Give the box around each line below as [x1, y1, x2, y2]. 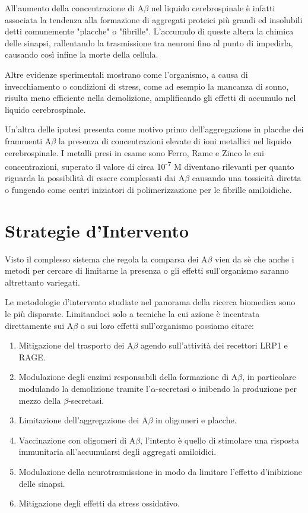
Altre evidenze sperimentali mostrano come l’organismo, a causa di [5, 68, 248, 80]
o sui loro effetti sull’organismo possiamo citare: [80, 319, 254, 331]
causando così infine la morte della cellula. [5, 48, 158, 61]
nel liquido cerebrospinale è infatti [151, 2, 275, 14]
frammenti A [5, 134, 52, 147]
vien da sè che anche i [215, 252, 294, 265]
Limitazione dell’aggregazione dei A [18, 414, 148, 426]
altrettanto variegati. [5, 275, 80, 288]
